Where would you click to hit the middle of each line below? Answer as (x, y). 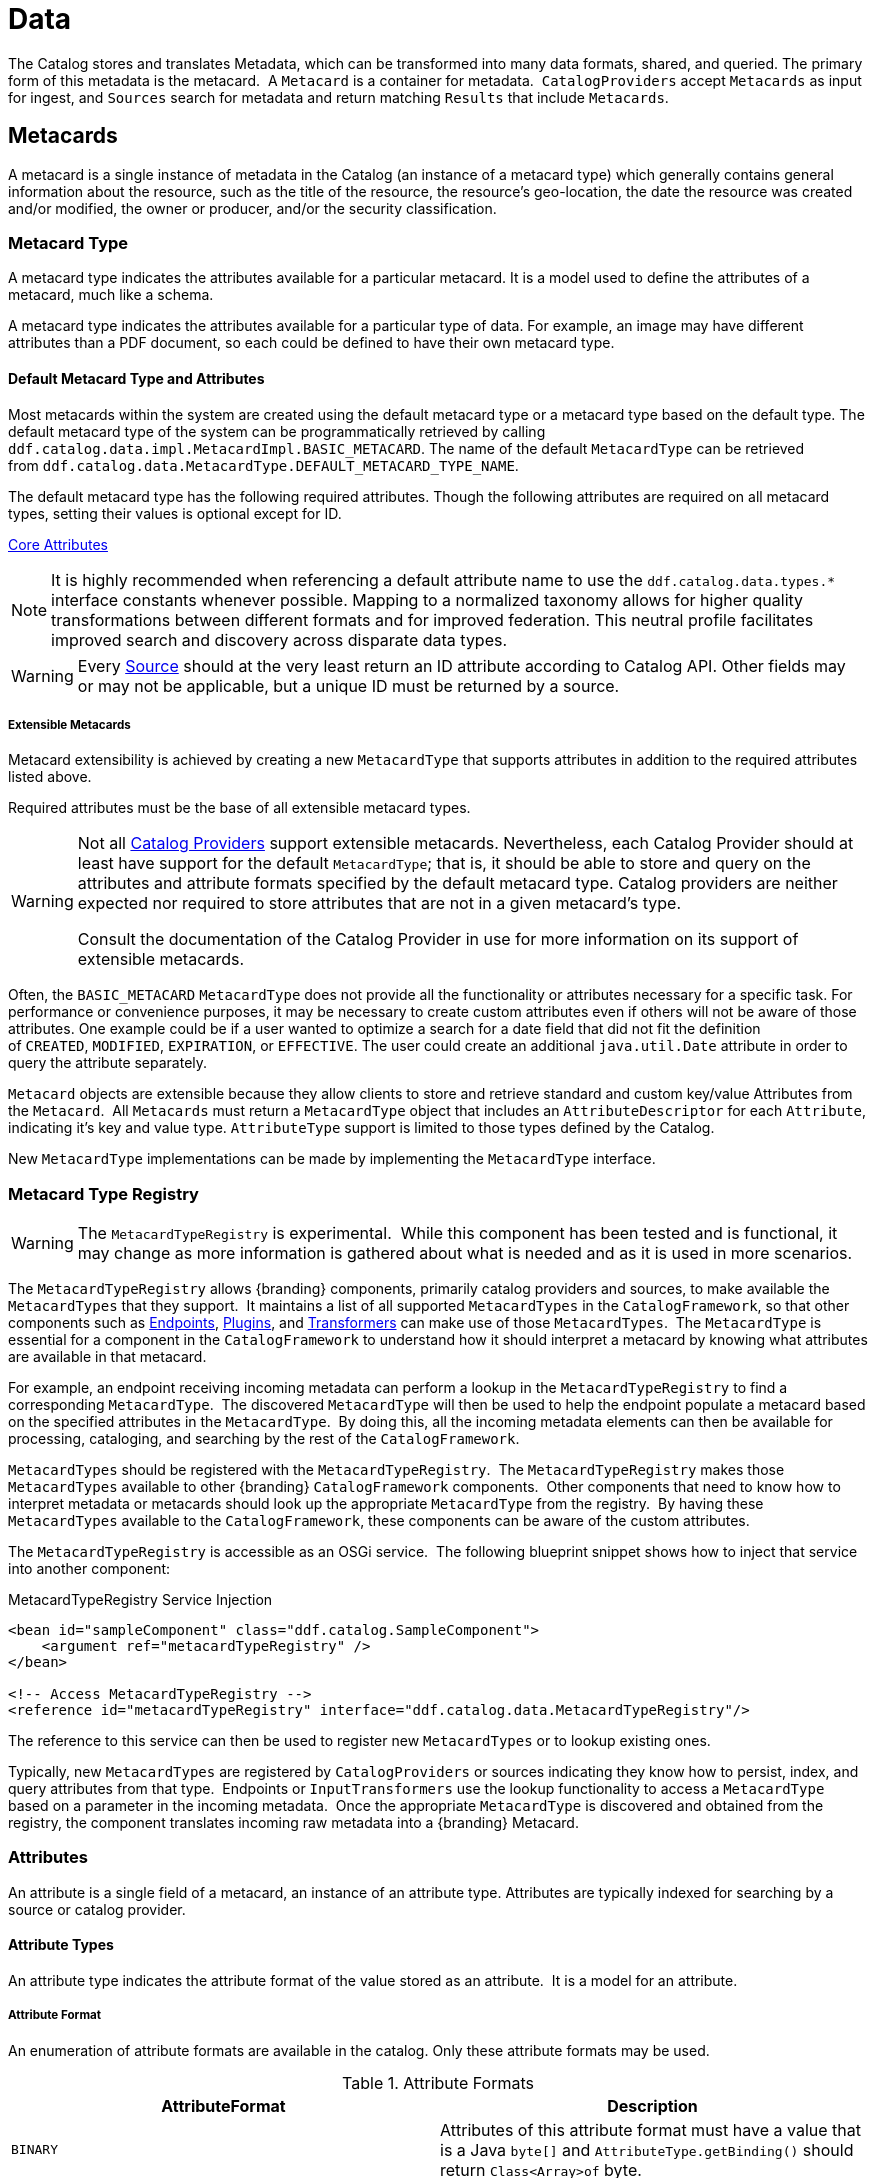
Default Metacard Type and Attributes (136, 378)
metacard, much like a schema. (111, 295)
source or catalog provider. (97, 1909)
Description (652, 2105)
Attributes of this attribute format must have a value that (650, 2129)
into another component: (89, 1569)
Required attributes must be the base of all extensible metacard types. (239, 808)
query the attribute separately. (108, 1063)
